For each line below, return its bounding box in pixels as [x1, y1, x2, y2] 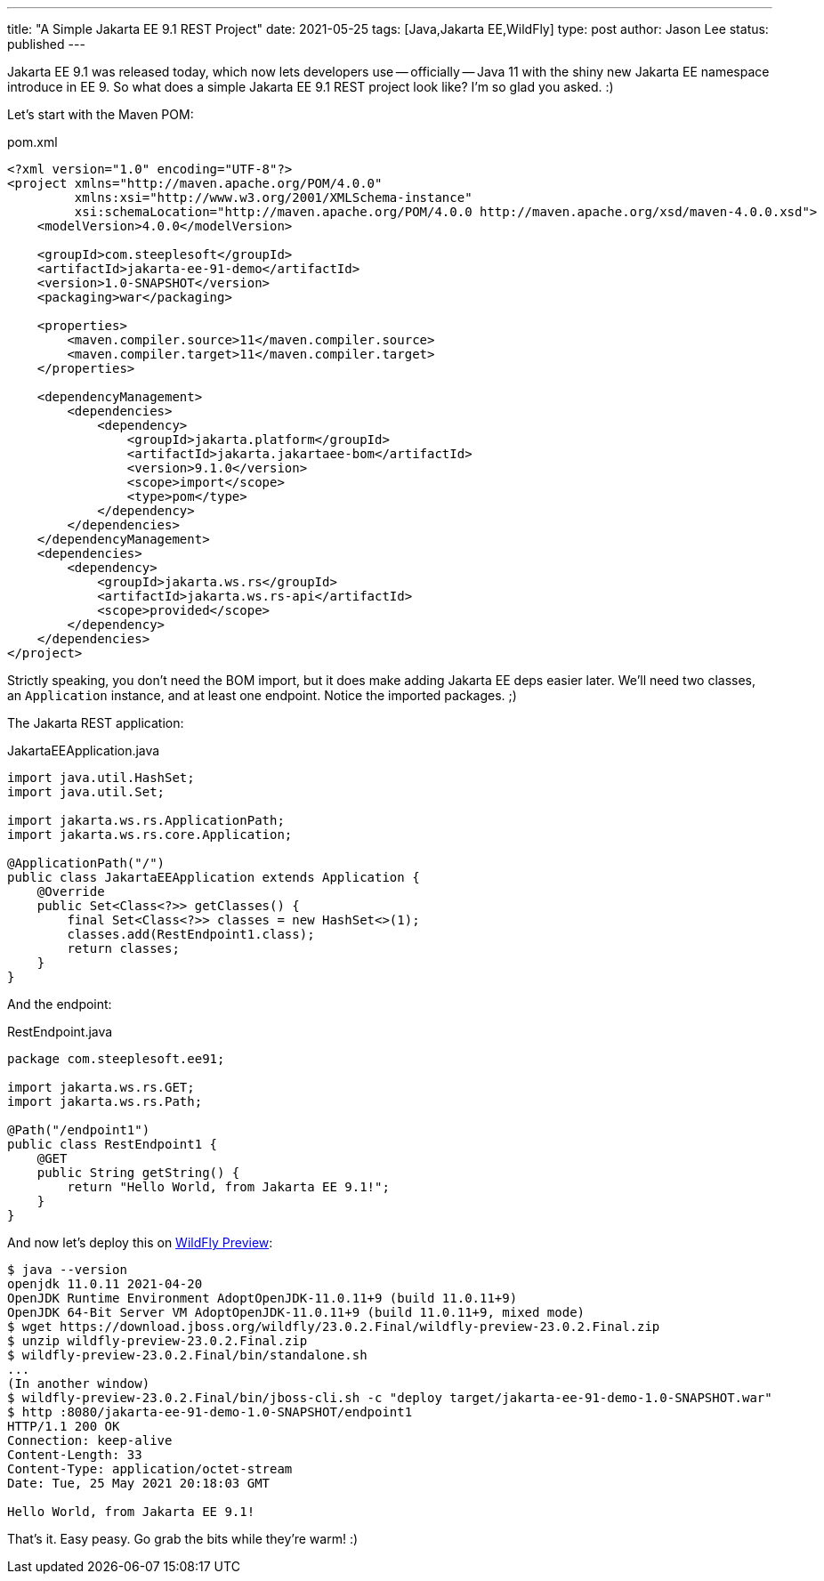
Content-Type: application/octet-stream [7, 1462, 293, 1476]
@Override [36, 884, 105, 899]
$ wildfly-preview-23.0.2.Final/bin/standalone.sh [7, 1348, 368, 1362]
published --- [7, 36, 85, 52]
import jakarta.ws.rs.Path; [7, 1094, 203, 1109]
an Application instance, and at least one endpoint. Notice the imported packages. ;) [7, 688, 517, 703]
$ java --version [7, 1262, 127, 1277]
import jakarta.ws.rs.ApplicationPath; [7, 813, 285, 827]
